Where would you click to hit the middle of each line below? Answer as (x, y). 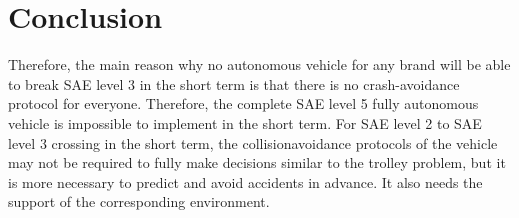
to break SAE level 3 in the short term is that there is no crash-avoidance (234, 83)
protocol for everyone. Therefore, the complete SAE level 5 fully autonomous (243, 103)
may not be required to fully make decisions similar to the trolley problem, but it (257, 162)
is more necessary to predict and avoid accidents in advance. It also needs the (245, 181)
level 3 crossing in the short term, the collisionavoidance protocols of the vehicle (253, 142)
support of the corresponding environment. (139, 201)
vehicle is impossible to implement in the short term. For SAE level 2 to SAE (245, 122)
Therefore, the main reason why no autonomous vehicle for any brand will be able (259, 64)
